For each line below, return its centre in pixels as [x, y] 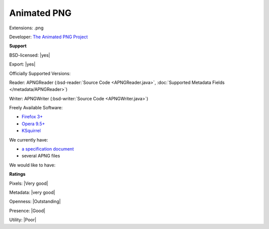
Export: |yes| [22, 64]
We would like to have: [32, 165]
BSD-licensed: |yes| [30, 55]
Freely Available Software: [36, 108]
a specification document [48, 149]
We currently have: [29, 140]
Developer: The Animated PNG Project [49, 37]
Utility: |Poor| [23, 220]
